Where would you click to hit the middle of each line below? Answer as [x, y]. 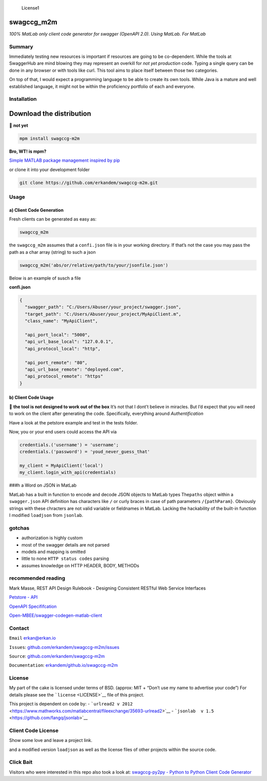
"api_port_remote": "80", [56, 363]
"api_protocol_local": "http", [63, 348]
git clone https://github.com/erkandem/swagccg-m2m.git [89, 183]
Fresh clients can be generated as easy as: [53, 219]
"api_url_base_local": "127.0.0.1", [69, 342]
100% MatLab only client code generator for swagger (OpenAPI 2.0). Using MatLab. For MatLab [108, 34]
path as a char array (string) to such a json [52, 252]
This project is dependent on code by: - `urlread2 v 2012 [71, 704]
